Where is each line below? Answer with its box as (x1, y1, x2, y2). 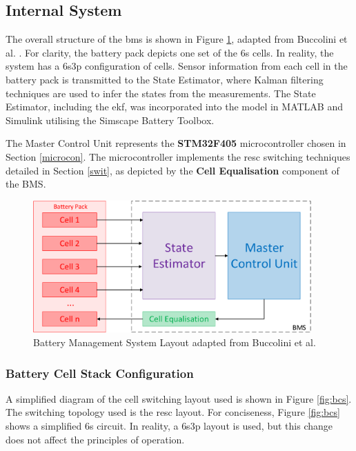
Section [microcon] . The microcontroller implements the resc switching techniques (6, 149, 350, 163)
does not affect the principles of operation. (6, 432, 185, 446)
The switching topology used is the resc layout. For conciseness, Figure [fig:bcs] (6, 405, 340, 419)
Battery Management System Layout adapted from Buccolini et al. (33, 335, 316, 350)
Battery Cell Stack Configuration (6, 364, 194, 381)
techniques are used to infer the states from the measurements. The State (6, 86, 316, 100)
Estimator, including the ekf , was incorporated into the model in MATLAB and (6, 99, 343, 114)
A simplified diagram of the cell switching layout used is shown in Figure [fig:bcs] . (6, 391, 352, 405)
